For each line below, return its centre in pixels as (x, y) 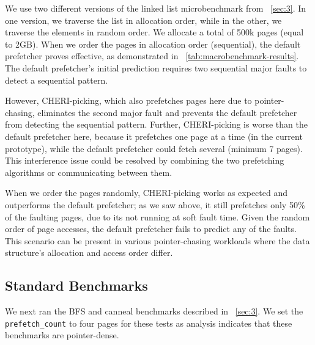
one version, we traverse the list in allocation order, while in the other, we (143, 20)
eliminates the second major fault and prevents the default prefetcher (167, 112)
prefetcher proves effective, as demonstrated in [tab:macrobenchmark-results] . (152, 56)
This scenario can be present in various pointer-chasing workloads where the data (157, 240)
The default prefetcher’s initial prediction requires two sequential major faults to (156, 67)
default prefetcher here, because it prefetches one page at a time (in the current (154, 136)
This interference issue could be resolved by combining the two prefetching (145, 160)
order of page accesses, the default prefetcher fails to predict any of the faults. (151, 229)
